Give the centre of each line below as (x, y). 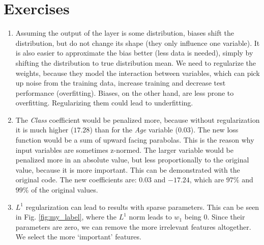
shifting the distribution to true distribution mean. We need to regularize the (136, 62)
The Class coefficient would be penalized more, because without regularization (138, 119)
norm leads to (150, 217)
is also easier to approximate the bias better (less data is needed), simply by (134, 53)
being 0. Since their (215, 217)
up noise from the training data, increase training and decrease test (121, 83)
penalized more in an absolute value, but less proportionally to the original (132, 160)
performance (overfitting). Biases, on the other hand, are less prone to (125, 92)
